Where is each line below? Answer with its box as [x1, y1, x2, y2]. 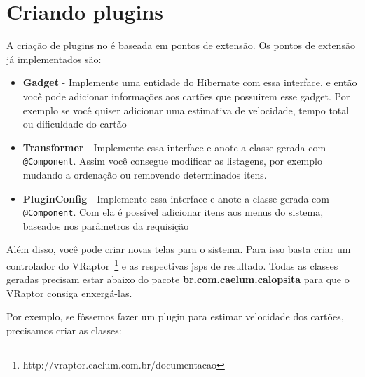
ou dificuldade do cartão [22, 116, 127, 131]
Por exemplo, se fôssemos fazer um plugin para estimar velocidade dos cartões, [6, 309, 344, 324]
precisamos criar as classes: [6, 323, 122, 337]
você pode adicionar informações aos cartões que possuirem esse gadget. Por [22, 88, 350, 103]
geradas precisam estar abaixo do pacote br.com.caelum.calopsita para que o [6, 272, 350, 287]
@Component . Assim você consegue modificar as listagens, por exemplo [22, 153, 322, 168]
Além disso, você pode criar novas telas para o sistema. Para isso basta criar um [6, 242, 351, 256]
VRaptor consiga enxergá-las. [6, 285, 132, 300]
